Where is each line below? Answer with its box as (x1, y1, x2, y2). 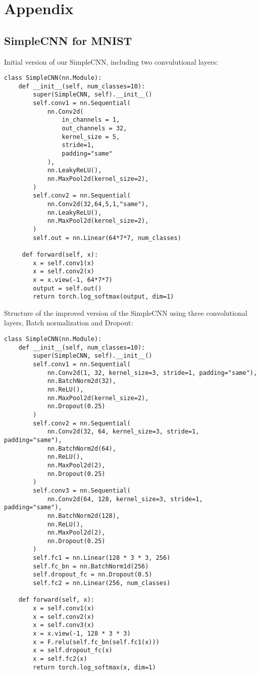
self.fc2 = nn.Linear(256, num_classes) (33, 580, 171, 587)
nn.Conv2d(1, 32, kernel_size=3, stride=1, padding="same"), (47, 369, 257, 376)
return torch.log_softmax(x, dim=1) (33, 663, 156, 671)
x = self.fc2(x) (33, 655, 87, 663)
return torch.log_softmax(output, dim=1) (33, 293, 174, 301)
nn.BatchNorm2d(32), (47, 377, 116, 385)
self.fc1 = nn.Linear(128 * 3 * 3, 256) (33, 554, 171, 562)
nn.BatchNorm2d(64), (47, 445, 116, 452)
